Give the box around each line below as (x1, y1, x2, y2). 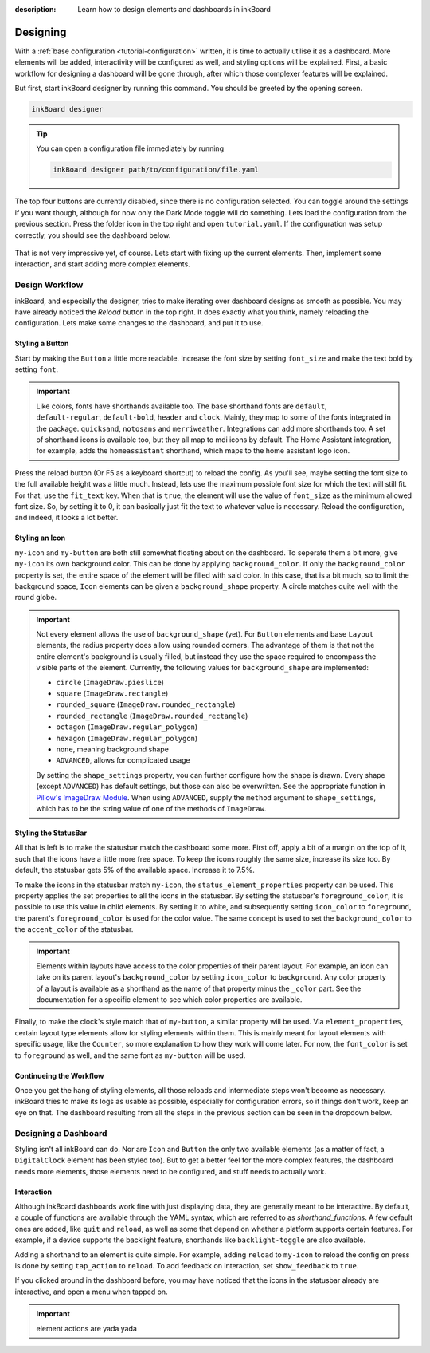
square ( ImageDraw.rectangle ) (56, 688, 169, 698)
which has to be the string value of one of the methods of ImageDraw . (36, 803, 267, 813)
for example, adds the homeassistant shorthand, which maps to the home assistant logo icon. (36, 446, 350, 456)
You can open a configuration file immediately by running (36, 144, 225, 153)
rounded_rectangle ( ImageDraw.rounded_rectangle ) (56, 711, 248, 720)
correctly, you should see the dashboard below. (14, 230, 171, 239)
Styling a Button (14, 339, 69, 349)
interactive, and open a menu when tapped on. (14, 1287, 168, 1296)
